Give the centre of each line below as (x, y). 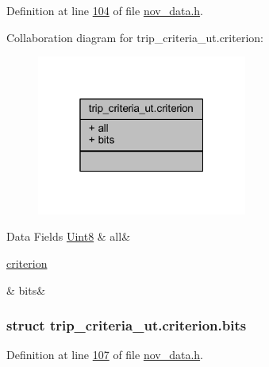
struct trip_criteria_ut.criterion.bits (127, 325)
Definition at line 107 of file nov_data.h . (105, 355)
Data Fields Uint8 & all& (69, 236)
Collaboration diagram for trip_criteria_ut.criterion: (135, 37)
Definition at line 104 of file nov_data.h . (105, 10)
